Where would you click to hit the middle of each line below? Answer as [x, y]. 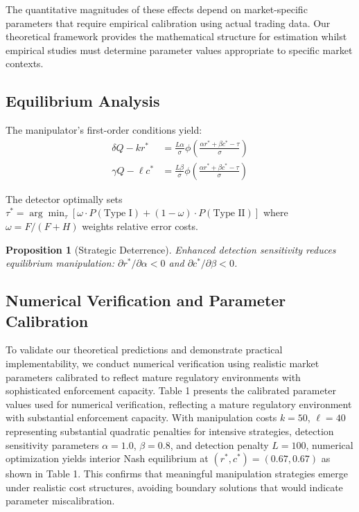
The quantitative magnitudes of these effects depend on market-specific [157, 9]
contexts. [25, 63]
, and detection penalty [219, 444]
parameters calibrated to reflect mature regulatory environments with [153, 377]
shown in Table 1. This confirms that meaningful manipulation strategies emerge [177, 474]
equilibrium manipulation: [60, 263]
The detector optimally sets [64, 198]
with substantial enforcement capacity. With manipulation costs [141, 417]
